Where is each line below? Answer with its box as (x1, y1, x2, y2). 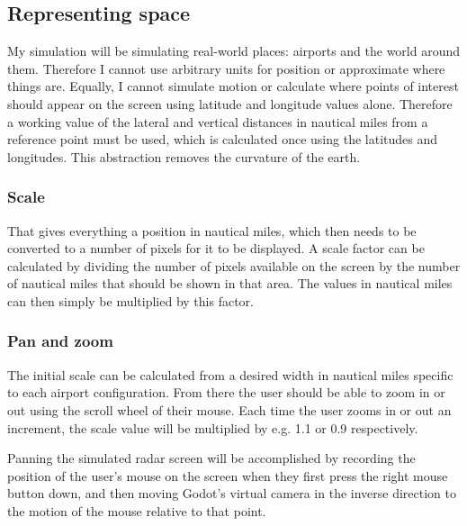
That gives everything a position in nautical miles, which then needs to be (7, 221, 417, 240)
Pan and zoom (7, 330, 113, 352)
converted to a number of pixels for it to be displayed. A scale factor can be (7, 239, 425, 258)
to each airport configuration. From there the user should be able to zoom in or (7, 383, 445, 402)
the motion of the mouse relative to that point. (7, 501, 266, 520)
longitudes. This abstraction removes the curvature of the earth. (7, 147, 361, 166)
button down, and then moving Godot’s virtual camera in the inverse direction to (7, 484, 456, 503)
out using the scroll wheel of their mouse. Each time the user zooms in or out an (7, 400, 452, 419)
